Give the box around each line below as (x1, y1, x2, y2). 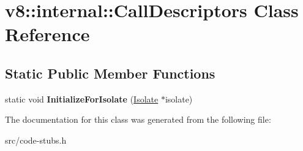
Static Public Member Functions (5, 63, 215, 82)
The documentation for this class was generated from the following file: (5, 113, 271, 126)
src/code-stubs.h (5, 133, 67, 146)
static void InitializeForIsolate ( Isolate (5, 92, 159, 105)
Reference (5, 21, 90, 47)
